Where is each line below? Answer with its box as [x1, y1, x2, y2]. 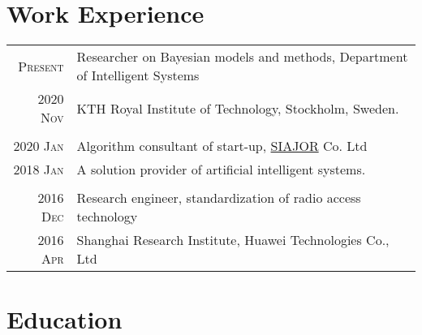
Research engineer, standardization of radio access [76, 188, 361, 208]
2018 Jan [13, 160, 64, 179]
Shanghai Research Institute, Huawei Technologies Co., [76, 230, 390, 250]
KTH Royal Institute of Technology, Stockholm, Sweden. [76, 98, 399, 118]
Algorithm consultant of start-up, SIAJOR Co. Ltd [76, 136, 368, 156]
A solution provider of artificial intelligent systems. [76, 160, 366, 179]
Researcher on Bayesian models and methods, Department [76, 47, 408, 67]
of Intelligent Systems [76, 66, 200, 85]
